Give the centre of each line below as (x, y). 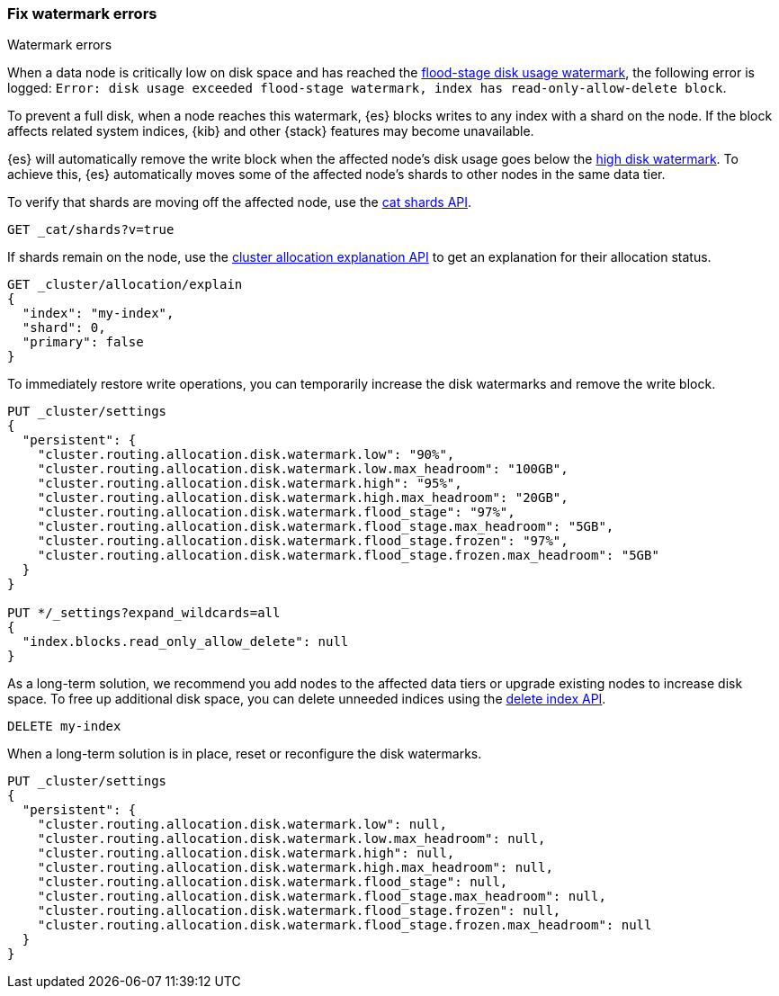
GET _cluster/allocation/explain (125, 285)
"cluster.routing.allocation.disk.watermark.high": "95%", (250, 484)
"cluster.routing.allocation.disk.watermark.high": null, (246, 853)
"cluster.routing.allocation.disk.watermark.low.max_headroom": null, (291, 839)
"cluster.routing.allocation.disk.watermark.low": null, (242, 825)
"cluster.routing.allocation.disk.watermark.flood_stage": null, (273, 882)
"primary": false (83, 342)
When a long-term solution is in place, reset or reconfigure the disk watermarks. (245, 754)
